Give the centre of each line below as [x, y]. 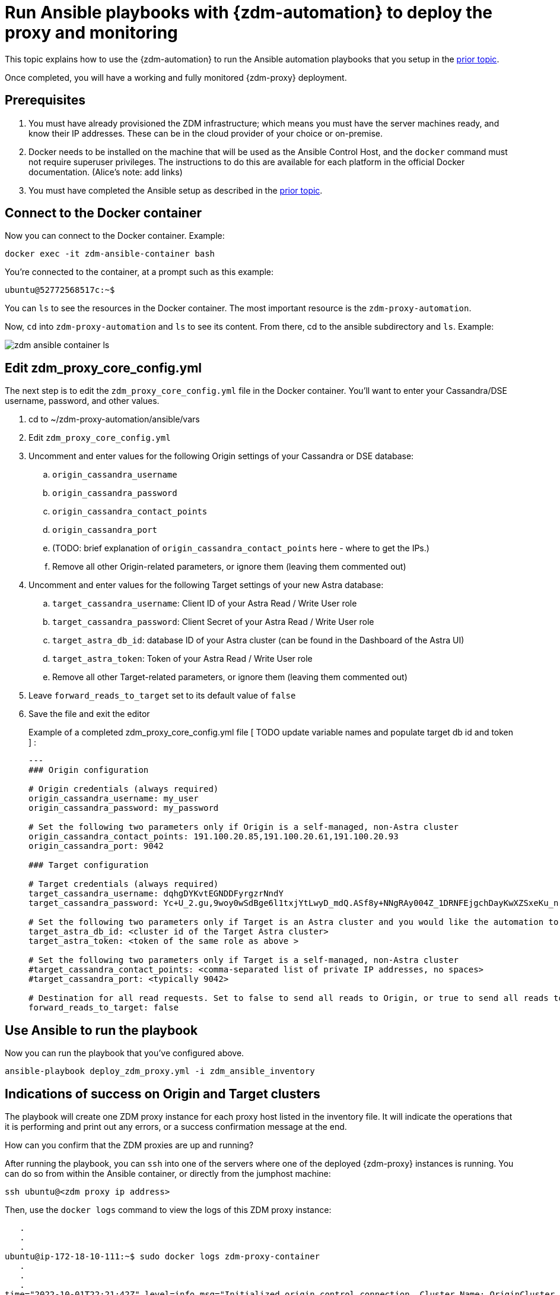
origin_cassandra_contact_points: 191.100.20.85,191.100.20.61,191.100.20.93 [214, 837]
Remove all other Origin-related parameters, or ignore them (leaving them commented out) [229, 567]
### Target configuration [89, 865]
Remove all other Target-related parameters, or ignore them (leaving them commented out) [230, 677]
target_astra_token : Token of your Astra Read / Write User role [182, 659]
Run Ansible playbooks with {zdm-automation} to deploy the [249, 12]
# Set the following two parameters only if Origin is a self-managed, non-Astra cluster [244, 827]
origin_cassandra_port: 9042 [96, 846]
